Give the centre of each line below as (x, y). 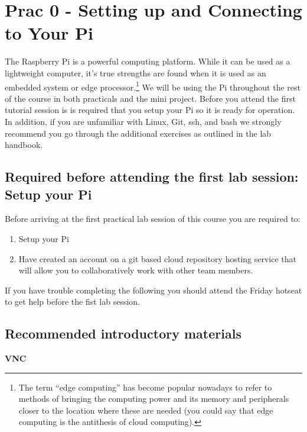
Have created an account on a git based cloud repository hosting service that (158, 258)
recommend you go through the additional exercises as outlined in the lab (138, 133)
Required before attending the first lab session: (152, 177)
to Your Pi (49, 33)
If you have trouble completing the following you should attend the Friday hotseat (153, 290)
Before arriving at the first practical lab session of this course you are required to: (153, 219)
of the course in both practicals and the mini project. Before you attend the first (150, 98)
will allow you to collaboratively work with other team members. (136, 270)
